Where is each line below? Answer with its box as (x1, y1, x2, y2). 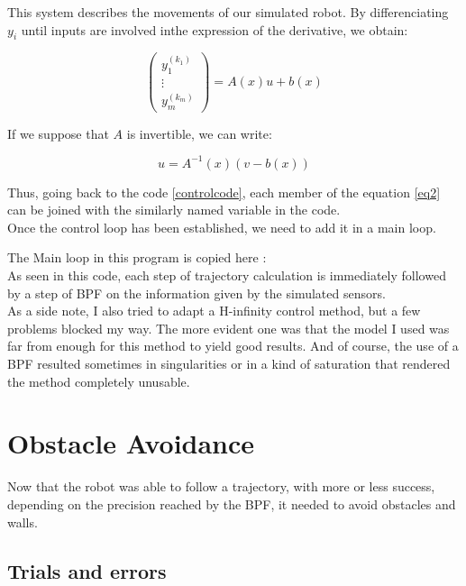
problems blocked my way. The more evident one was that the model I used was (7, 318, 450, 337)
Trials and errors (7, 556, 167, 584)
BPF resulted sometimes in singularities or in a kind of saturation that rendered (7, 354, 451, 373)
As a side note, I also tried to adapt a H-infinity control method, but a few (7, 301, 421, 320)
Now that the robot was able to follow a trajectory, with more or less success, (7, 477, 435, 496)
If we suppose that (7, 124, 109, 142)
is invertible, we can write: (126, 124, 272, 142)
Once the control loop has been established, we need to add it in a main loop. (7, 217, 436, 236)
